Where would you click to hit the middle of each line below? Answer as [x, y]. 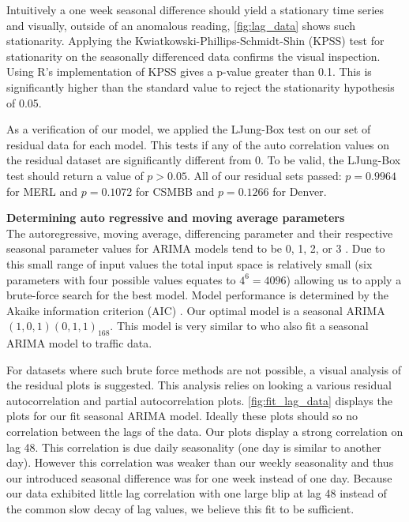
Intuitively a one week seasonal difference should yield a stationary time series [195, 9]
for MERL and [42, 191]
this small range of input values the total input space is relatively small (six [189, 263]
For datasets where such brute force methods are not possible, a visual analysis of [204, 369]
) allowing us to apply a [344, 279]
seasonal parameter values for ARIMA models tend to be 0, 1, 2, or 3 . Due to [196, 248]
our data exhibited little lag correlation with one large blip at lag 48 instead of [197, 493]
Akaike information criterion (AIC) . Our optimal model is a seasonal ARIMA [196, 310]
